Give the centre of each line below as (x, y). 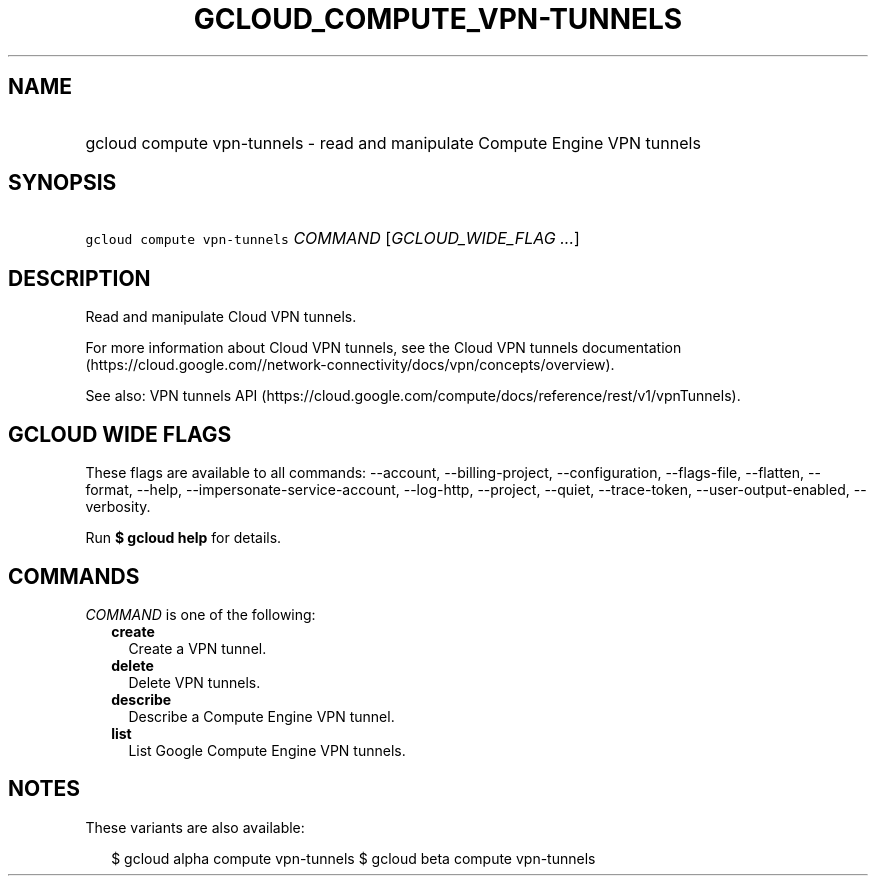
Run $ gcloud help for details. (183, 538)
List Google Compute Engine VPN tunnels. (267, 750)
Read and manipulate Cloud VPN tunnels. (221, 317)
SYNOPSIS (62, 183)
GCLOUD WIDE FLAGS (120, 434)
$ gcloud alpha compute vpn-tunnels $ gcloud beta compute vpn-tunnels (353, 858)
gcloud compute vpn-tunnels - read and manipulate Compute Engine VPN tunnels (393, 142)
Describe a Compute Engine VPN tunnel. (261, 716)
